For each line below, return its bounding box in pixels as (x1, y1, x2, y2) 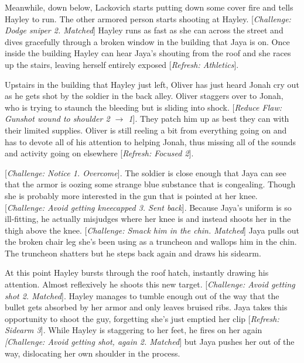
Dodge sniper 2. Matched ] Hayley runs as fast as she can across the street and (5, 24, 283, 36)
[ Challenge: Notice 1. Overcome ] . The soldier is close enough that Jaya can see (5, 166, 286, 179)
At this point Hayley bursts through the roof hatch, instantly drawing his (5, 266, 269, 279)
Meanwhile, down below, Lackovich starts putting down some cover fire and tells (5, 1, 293, 13)
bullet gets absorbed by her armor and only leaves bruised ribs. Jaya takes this (5, 301, 288, 313)
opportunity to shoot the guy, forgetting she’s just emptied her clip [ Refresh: (5, 312, 279, 324)
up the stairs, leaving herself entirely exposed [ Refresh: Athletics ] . (5, 58, 239, 70)
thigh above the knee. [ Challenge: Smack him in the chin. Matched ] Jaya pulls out (5, 224, 299, 236)
